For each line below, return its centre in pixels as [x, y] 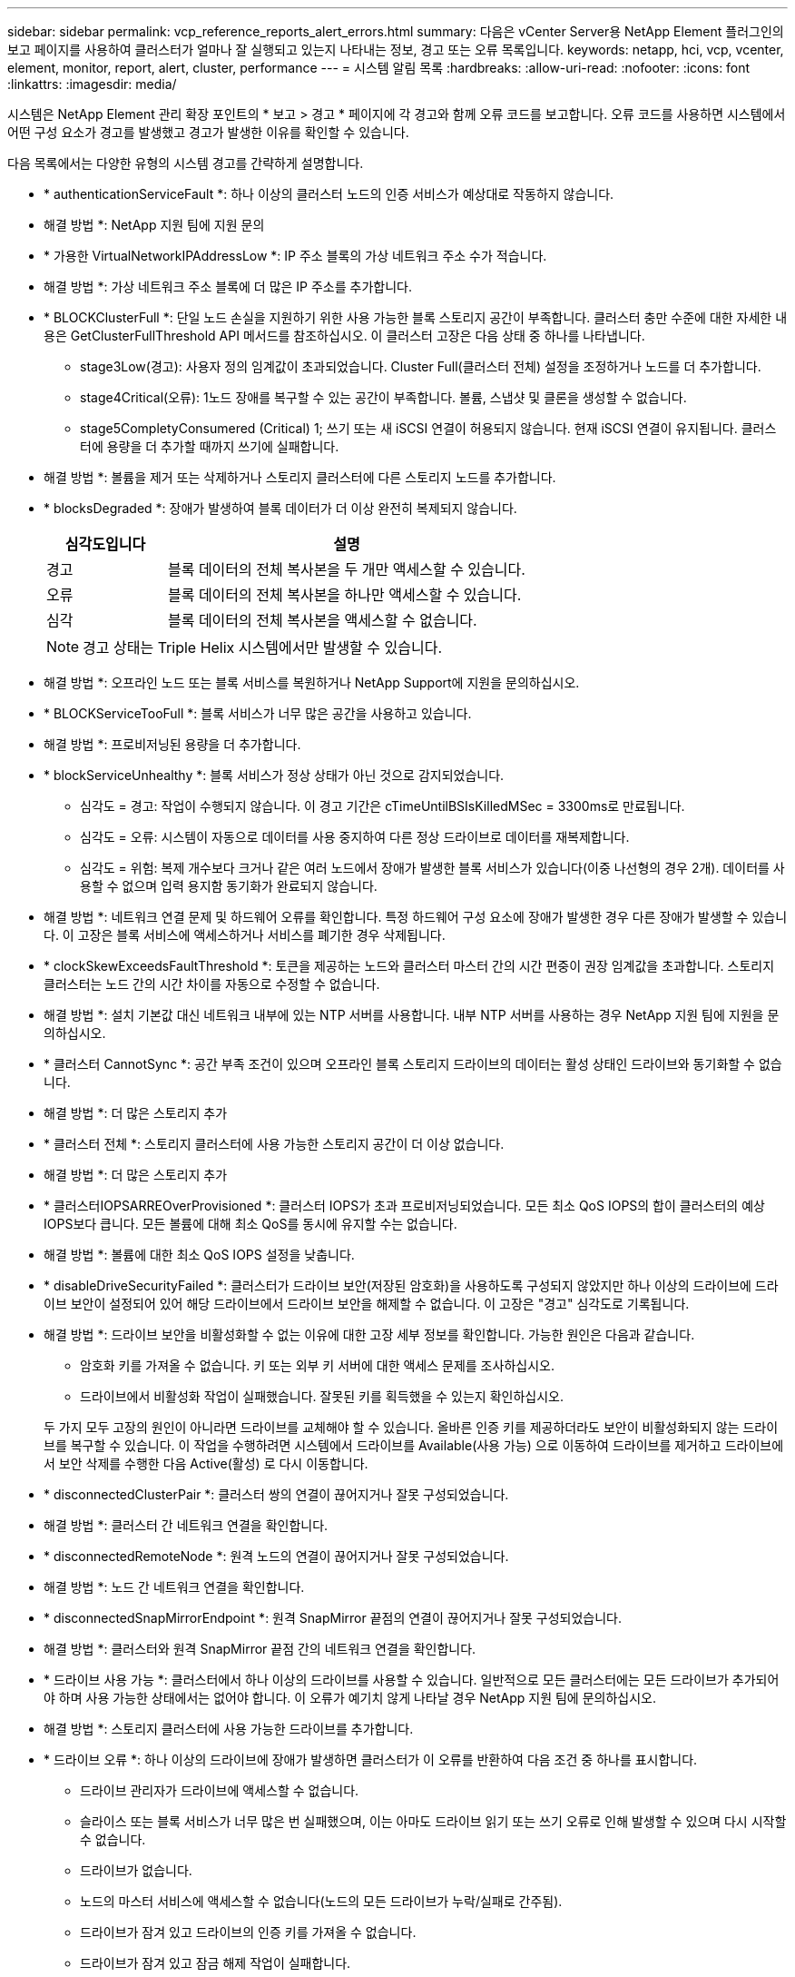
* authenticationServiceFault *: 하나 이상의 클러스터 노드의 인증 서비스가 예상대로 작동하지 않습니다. [329, 194]
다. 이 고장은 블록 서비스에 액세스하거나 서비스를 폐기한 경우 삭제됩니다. [245, 935]
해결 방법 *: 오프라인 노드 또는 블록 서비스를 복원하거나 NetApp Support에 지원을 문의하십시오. [312, 682]
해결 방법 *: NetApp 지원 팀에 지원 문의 [154, 225]
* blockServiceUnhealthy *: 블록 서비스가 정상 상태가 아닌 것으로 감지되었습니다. [274, 775]
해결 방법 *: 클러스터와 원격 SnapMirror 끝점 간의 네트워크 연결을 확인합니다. [260, 1649]
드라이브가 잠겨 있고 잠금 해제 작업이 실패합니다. [216, 1963]
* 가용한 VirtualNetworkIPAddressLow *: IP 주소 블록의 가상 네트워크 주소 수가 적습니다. [295, 256]
